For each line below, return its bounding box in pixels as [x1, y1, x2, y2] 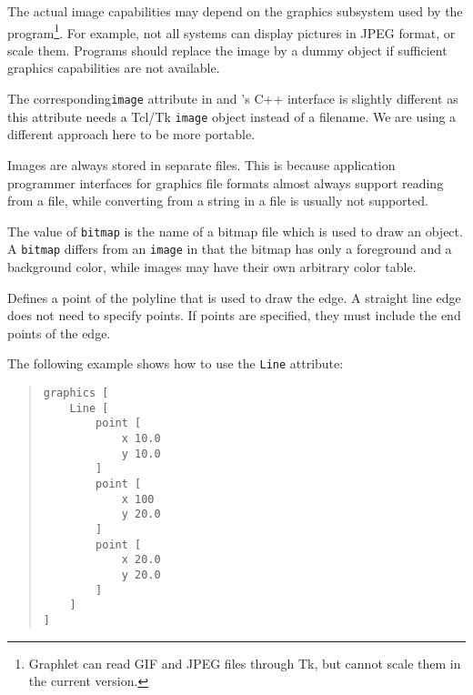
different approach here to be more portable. [7, 125, 256, 144]
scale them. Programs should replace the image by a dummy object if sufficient [7, 40, 448, 59]
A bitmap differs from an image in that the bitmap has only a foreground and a [7, 239, 452, 258]
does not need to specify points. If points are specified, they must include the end [7, 306, 461, 325]
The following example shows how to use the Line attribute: [7, 354, 344, 373]
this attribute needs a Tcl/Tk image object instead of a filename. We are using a [7, 106, 457, 126]
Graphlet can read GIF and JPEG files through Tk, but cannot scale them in [28, 653, 461, 672]
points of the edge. [7, 323, 111, 342]
